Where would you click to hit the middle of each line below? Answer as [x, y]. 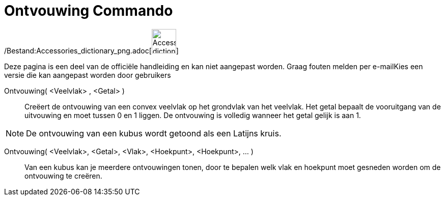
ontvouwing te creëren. [63, 176]
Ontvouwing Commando [89, 11]
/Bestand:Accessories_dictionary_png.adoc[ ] [91, 50]
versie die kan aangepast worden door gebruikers [88, 75]
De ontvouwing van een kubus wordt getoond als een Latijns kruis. [154, 133]
